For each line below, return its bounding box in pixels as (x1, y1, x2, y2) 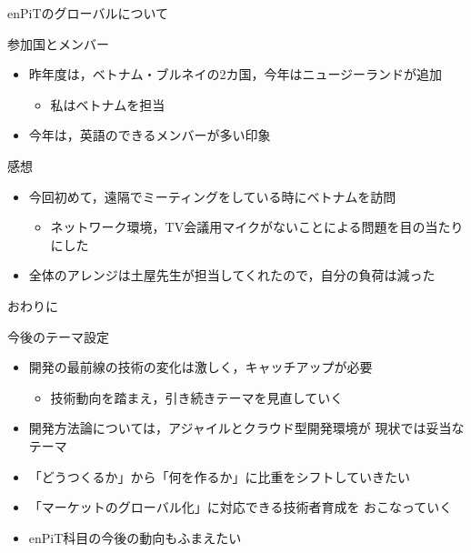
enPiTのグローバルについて (7, 4, 168, 22)
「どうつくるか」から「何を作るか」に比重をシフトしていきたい (28, 467, 411, 486)
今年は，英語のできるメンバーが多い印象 (28, 126, 271, 145)
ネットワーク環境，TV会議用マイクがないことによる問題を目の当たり (50, 217, 464, 236)
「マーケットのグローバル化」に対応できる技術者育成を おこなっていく (28, 498, 453, 517)
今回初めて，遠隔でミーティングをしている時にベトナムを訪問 (28, 186, 396, 206)
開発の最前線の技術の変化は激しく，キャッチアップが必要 (28, 357, 373, 377)
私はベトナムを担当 (50, 95, 165, 114)
